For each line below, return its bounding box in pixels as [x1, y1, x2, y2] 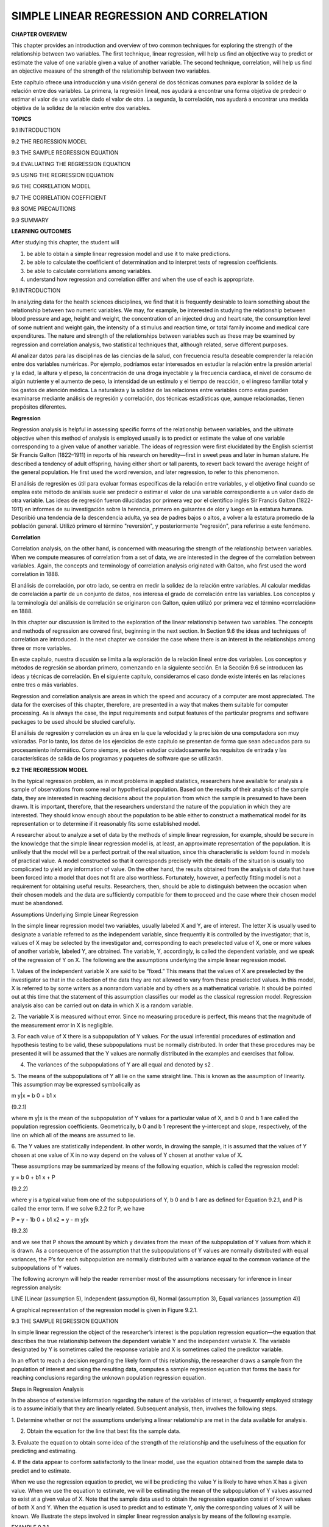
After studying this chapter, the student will [11, 239, 119, 246]
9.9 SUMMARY [11, 216, 49, 224]
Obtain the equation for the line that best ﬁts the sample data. [26, 1427, 181, 1435]
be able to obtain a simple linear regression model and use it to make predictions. [26, 250, 231, 257]
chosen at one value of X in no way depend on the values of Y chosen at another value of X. [11, 1151, 243, 1159]
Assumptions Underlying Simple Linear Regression [11, 911, 139, 918]
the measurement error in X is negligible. [11, 1021, 114, 1029]
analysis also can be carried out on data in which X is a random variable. [11, 1002, 193, 1009]
